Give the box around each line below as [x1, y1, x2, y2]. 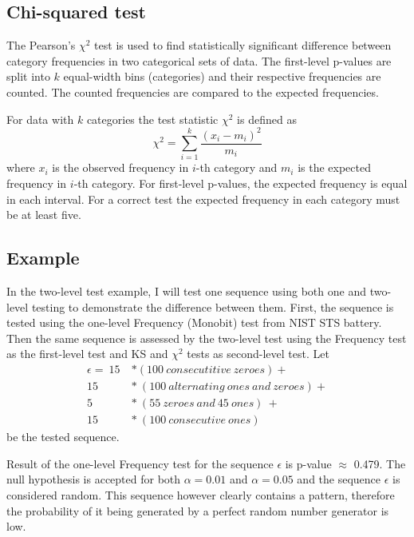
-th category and [195, 159, 278, 176]
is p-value [285, 455, 332, 471]
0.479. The [353, 455, 406, 471]
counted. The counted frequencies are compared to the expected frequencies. [6, 83, 379, 100]
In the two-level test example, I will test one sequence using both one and [6, 283, 366, 300]
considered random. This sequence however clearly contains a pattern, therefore [6, 486, 395, 503]
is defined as [237, 110, 297, 127]
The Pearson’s [6, 37, 76, 54]
